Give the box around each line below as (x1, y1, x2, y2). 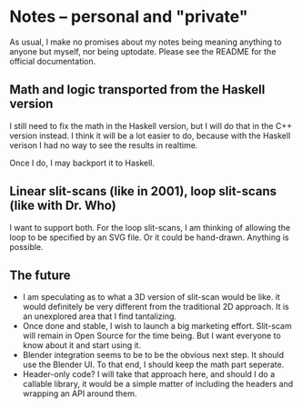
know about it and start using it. (22, 340, 142, 351)
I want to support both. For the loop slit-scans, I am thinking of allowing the (9, 222, 291, 233)
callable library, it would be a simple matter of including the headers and (22, 379, 294, 390)
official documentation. (9, 55, 96, 66)
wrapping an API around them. (22, 388, 137, 399)
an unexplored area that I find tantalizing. (22, 311, 177, 322)
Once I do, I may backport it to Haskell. (9, 157, 156, 168)
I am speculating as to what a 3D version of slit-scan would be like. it (22, 292, 280, 303)
